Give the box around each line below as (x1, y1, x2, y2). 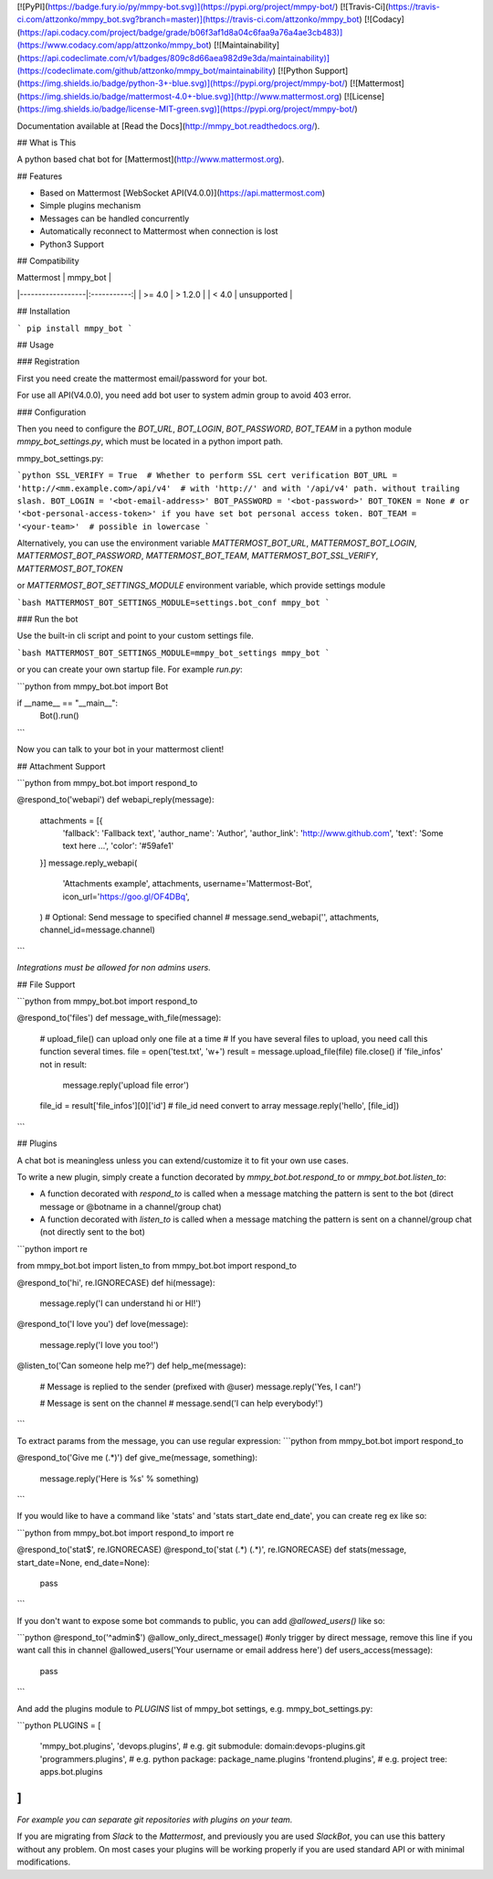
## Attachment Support (16, 760, 106, 771)
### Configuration (16, 407, 87, 418)
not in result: (39, 1058, 87, 1069)
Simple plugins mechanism (39, 200, 142, 211)
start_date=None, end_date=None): (16, 1556, 151, 1567)
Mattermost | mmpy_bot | (16, 272, 111, 283)
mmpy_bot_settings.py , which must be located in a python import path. (16, 436, 283, 447)
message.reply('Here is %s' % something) (39, 1472, 200, 1484)
